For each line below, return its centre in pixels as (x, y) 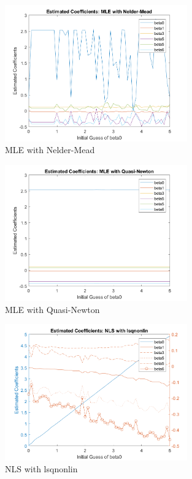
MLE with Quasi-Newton (52, 309)
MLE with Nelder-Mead (50, 150)
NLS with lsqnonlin (41, 469)
